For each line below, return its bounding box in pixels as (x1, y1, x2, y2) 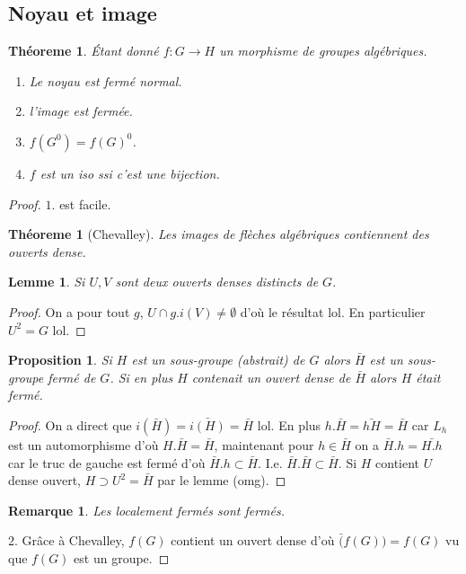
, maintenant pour (214, 435, 314, 454)
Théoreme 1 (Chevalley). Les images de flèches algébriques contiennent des (8, 225, 429, 243)
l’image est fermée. (29, 102, 133, 120)
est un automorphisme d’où (8, 435, 159, 454)
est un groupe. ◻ (74, 548, 170, 567)
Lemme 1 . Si (8, 272, 85, 291)
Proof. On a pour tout (8, 302, 130, 321)
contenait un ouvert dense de (191, 367, 351, 386)
